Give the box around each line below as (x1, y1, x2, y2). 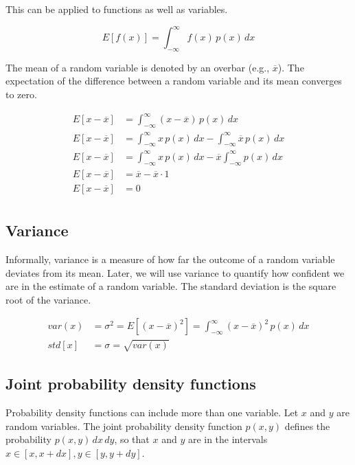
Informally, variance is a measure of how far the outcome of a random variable (5, 251, 335, 266)
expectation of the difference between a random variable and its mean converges (5, 73, 342, 88)
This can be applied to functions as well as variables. (5, 2, 228, 16)
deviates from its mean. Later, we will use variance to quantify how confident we (5, 265, 345, 280)
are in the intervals (187, 432, 268, 446)
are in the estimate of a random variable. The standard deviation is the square (5, 279, 336, 293)
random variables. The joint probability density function (5, 418, 242, 433)
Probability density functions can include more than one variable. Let (5, 405, 299, 420)
